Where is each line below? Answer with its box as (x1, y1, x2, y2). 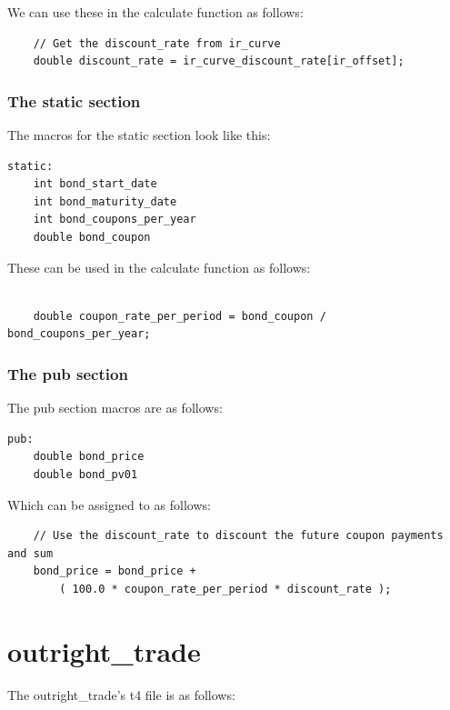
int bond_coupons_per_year (33, 213, 196, 226)
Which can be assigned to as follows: (7, 495, 211, 514)
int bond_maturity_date (33, 195, 177, 208)
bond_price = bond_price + (33, 565, 196, 578)
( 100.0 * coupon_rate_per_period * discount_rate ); (59, 582, 392, 595)
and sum (7, 546, 54, 560)
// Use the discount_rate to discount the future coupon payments (33, 529, 444, 543)
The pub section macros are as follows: (7, 398, 223, 417)
